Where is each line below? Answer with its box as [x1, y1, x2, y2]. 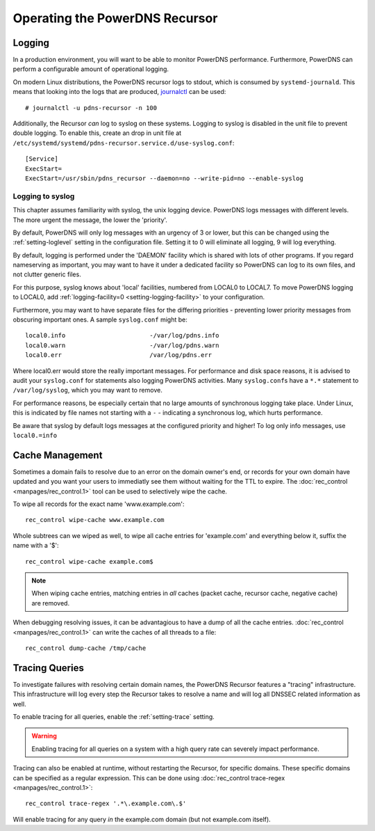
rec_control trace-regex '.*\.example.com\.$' [25, 800, 187, 807]
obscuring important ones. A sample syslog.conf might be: [12, 315, 187, 324]
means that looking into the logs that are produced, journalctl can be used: [12, 88, 226, 96]
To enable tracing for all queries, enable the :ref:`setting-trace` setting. [12, 712, 215, 720]
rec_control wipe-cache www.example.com [25, 516, 165, 524]
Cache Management [12, 449, 103, 461]
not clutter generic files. [12, 270, 81, 278]
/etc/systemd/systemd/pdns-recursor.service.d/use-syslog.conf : [12, 138, 235, 147]
